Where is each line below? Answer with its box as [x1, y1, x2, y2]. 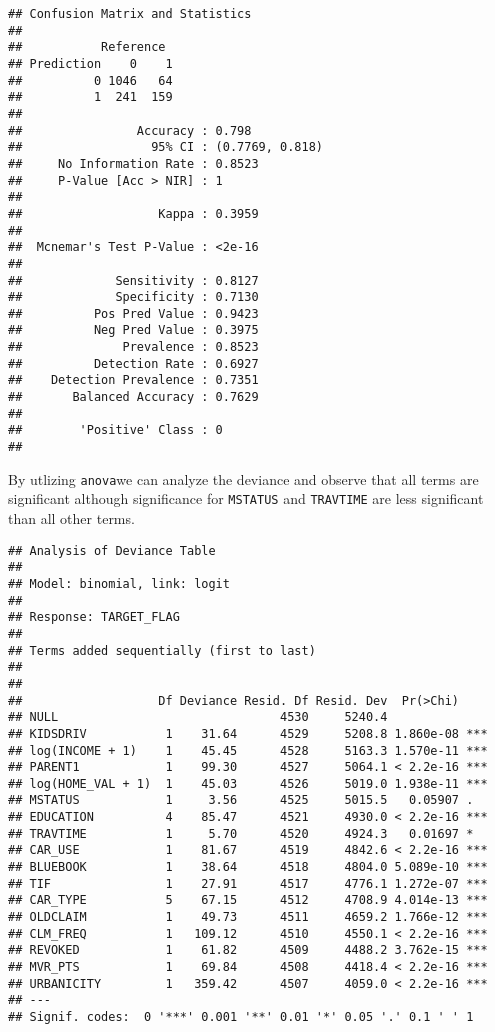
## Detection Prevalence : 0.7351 [8, 373, 259, 388]
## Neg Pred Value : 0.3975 [8, 323, 259, 338]
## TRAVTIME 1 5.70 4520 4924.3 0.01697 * [8, 826, 474, 841]
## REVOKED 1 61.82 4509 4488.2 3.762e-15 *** [8, 943, 488, 958]
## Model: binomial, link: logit [8, 576, 230, 591]
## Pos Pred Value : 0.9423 [8, 306, 259, 321]
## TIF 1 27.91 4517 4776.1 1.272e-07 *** [8, 876, 488, 891]
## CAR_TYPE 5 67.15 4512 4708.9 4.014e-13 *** [8, 893, 488, 908]
